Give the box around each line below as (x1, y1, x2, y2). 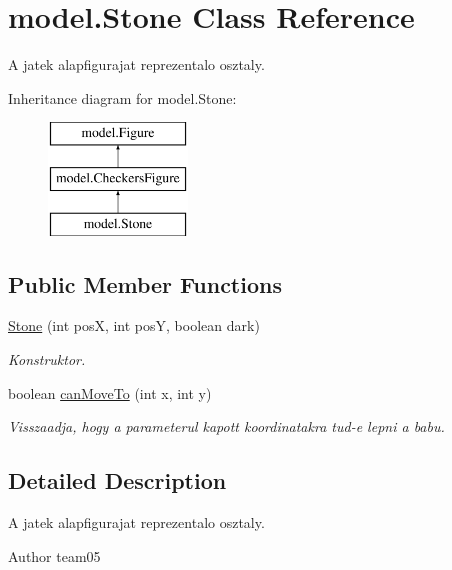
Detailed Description (8, 465, 227, 496)
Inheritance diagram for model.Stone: (8, 87, 237, 108)
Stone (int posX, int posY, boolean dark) (8, 315, 260, 336)
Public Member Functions (8, 268, 282, 299)
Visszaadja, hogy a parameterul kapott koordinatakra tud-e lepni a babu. (8, 416, 445, 437)
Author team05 (8, 545, 101, 566)
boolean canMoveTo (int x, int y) (8, 382, 212, 403)
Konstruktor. (8, 349, 86, 370)
